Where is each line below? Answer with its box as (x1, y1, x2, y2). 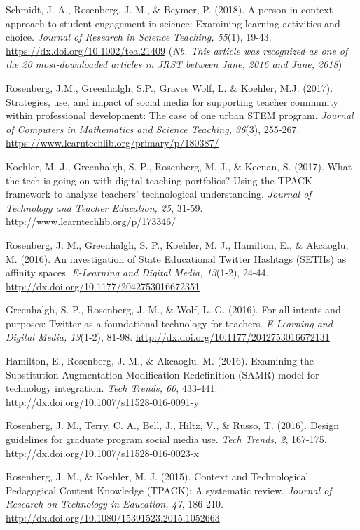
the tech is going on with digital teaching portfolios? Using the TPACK (6, 172, 312, 187)
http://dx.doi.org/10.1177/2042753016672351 (6, 278, 200, 293)
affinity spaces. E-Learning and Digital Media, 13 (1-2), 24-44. (6, 265, 269, 280)
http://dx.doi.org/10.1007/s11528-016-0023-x (6, 445, 199, 460)
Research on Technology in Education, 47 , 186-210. (6, 496, 223, 511)
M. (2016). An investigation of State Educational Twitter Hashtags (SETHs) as (6, 251, 347, 266)
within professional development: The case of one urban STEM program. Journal (6, 108, 354, 123)
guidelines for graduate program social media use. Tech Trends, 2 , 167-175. (6, 432, 327, 447)
